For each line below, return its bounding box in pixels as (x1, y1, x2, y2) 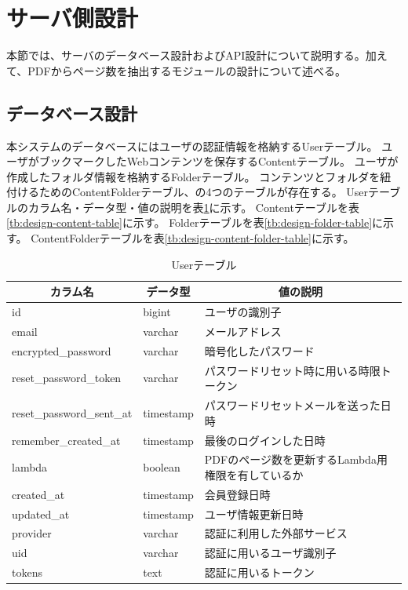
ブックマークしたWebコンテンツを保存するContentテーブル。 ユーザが (38, 153, 399, 169)
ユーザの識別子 (204, 304, 282, 320)
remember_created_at (12, 432, 121, 448)
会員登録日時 (204, 486, 271, 502)
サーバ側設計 (6, 2, 138, 34)
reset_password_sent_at (12, 404, 133, 421)
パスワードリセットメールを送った (204, 397, 381, 413)
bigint (143, 304, 171, 320)
